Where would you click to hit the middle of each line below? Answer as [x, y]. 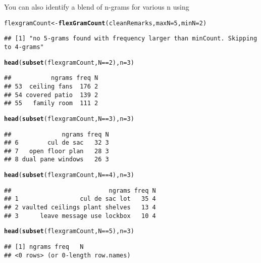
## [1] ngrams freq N [44, 247]
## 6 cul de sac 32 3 [57, 143]
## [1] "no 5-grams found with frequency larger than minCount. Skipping [131, 39]
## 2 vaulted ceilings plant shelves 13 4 [80, 208]
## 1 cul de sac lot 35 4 [80, 199]
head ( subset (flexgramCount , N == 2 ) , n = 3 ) [69, 62]
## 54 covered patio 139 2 [51, 95]
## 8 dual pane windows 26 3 [57, 160]
